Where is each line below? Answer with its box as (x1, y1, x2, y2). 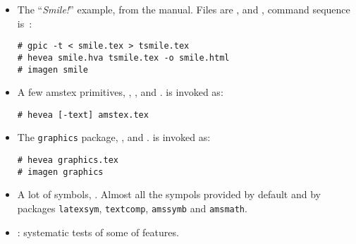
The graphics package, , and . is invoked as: (17, 130, 211, 145)
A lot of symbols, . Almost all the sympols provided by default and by (17, 187, 321, 202)
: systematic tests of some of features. (17, 224, 179, 239)
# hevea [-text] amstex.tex (17, 109, 149, 120)
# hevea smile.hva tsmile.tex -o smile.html (17, 52, 230, 63)
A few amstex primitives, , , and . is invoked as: (17, 85, 223, 99)
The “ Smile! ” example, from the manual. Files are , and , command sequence (17, 2, 350, 16)
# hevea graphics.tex (17, 155, 118, 166)
